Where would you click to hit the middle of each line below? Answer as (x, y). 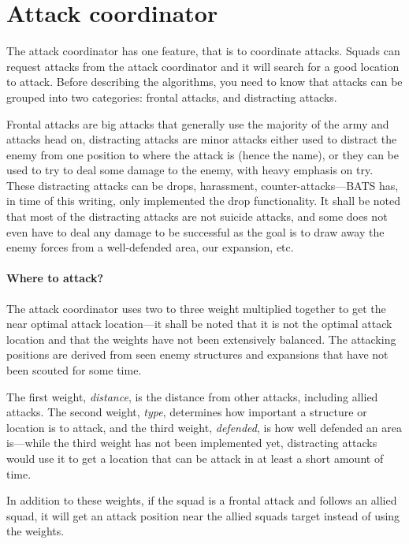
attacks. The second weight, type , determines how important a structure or (187, 412)
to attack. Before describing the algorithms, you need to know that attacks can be (204, 82)
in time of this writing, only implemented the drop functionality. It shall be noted (204, 201)
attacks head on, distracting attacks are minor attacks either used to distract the (202, 139)
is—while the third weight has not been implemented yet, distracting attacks (192, 443)
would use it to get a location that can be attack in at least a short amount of (195, 458)
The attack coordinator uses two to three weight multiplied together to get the (196, 308)
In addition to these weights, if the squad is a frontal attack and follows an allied (202, 500)
